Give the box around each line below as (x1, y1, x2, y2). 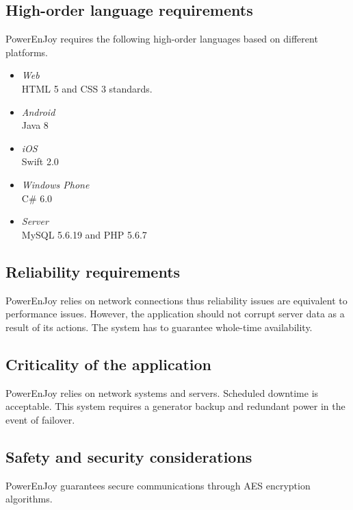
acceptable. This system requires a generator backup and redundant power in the (5, 399, 345, 413)
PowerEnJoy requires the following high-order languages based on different (5, 32, 318, 46)
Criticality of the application (5, 353, 211, 374)
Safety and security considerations (5, 446, 252, 467)
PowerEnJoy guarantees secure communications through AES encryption (5, 478, 311, 492)
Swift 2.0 (21, 154, 59, 169)
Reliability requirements (5, 260, 181, 282)
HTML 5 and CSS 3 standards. (21, 81, 153, 95)
